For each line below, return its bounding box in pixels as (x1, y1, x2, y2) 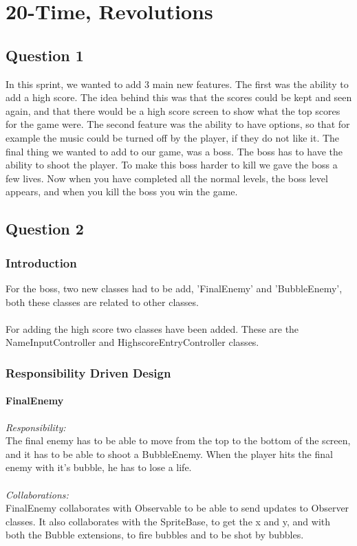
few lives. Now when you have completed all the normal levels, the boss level (6, 171, 328, 185)
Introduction (6, 254, 77, 271)
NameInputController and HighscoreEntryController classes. (6, 335, 259, 349)
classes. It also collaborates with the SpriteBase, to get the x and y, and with (6, 514, 331, 528)
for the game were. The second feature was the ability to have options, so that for (6, 117, 350, 131)
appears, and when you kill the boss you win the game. (6, 184, 238, 199)
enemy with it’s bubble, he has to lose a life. (6, 460, 192, 474)
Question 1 (6, 44, 84, 65)
